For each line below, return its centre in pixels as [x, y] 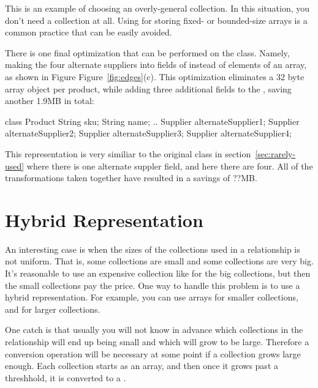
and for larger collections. [53, 309]
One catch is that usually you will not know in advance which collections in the [154, 330]
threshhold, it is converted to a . [66, 377]
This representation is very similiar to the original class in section [128, 153]
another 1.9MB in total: [50, 101]
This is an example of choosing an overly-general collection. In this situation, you [157, 8]
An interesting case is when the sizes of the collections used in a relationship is [153, 249]
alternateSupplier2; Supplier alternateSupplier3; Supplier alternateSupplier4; [148, 133]
